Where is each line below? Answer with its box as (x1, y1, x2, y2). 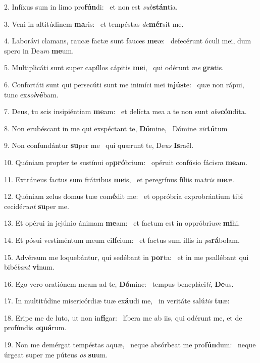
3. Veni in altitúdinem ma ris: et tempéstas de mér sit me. (4, 18, 184, 29)
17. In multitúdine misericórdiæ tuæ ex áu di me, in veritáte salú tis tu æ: (4, 295, 230, 306)
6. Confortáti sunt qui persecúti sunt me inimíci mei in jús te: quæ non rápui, (4, 79, 244, 89)
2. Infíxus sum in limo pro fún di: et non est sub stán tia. (4, 2, 178, 12)
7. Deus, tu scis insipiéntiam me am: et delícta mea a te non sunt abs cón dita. (4, 106, 247, 117)
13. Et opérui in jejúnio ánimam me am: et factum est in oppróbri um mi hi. (4, 218, 240, 228)
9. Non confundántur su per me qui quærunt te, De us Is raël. (4, 140, 194, 150)
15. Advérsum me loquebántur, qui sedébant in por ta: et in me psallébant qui (4, 251, 249, 262)
